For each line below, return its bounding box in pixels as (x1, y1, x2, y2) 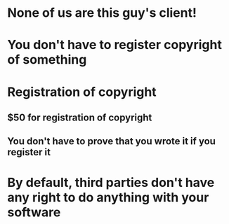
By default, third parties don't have (7, 174, 215, 190)
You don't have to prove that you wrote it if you (7, 135, 216, 148)
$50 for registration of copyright (7, 111, 152, 123)
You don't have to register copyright (7, 37, 223, 53)
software (7, 204, 61, 220)
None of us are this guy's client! (7, 5, 197, 21)
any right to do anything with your (7, 189, 209, 205)
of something (7, 52, 87, 68)
